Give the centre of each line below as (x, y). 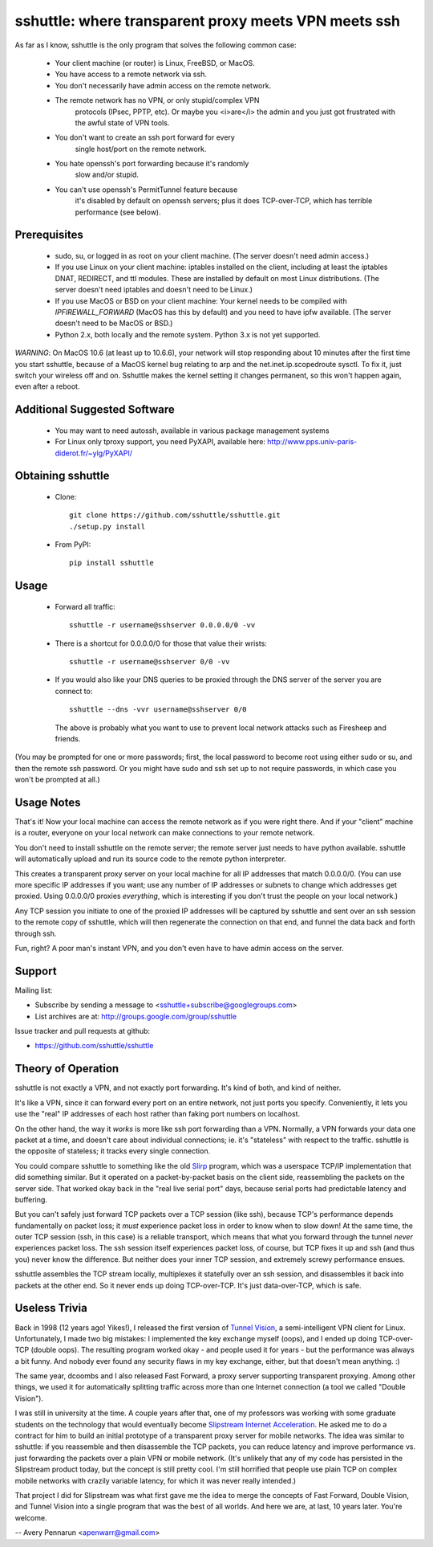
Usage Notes (48, 802)
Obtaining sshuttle (62, 476)
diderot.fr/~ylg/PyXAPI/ (93, 453)
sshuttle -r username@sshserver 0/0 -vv (150, 662)
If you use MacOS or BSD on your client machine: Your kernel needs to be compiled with (201, 300)
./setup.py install (107, 527)
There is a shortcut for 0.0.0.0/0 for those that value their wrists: (161, 643)
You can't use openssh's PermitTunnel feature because (146, 190)
